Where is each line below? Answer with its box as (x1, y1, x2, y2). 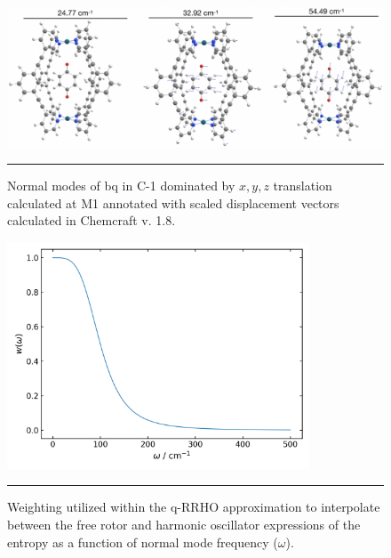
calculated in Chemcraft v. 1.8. (7, 211, 176, 230)
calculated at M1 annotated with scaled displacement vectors (7, 193, 339, 212)
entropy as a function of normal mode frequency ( (7, 532, 278, 551)
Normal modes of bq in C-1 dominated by (7, 175, 235, 194)
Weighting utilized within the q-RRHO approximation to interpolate (7, 497, 380, 516)
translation (273, 175, 332, 194)
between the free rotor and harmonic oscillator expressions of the (7, 515, 361, 534)
